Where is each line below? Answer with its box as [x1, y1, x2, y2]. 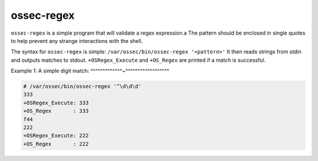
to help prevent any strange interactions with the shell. [11, 37, 143, 44]
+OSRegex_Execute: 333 [23, 99, 89, 106]
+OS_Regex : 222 [23, 140, 89, 147]
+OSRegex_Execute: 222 [23, 132, 89, 139]
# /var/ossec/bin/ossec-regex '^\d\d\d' [23, 83, 141, 90]
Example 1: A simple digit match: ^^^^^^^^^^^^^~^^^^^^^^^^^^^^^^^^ [11, 68, 170, 75]
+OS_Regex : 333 [23, 108, 89, 115]
